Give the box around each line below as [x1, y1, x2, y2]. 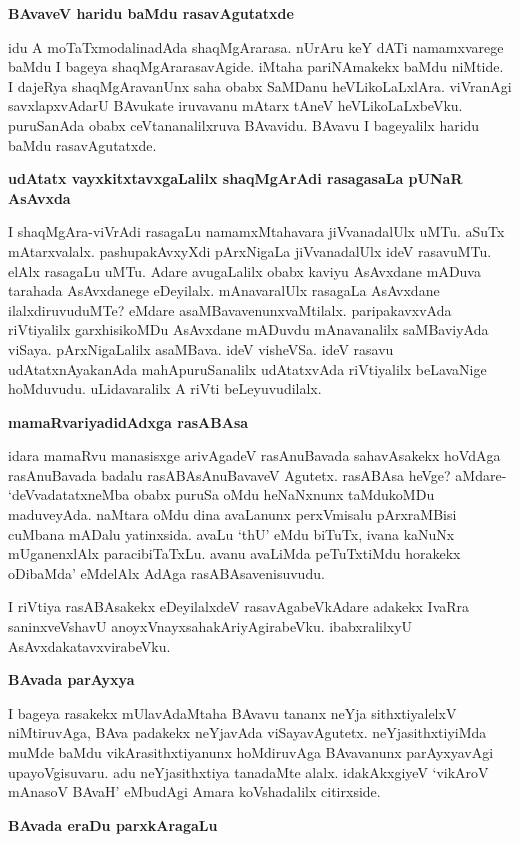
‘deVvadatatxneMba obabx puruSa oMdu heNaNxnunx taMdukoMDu [8, 484, 435, 505]
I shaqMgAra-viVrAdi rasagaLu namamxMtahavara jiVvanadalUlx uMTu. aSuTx [8, 221, 505, 242]
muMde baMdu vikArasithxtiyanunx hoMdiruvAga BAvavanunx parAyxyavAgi [8, 742, 494, 762]
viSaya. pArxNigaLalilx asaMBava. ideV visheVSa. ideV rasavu [8, 338, 394, 359]
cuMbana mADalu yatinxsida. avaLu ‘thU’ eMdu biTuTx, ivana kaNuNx [8, 523, 455, 544]
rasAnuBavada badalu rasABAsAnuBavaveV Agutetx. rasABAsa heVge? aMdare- [8, 464, 507, 485]
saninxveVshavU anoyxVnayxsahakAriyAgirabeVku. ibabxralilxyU [8, 616, 413, 637]
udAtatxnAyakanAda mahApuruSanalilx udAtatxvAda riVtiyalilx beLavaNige [8, 358, 487, 379]
